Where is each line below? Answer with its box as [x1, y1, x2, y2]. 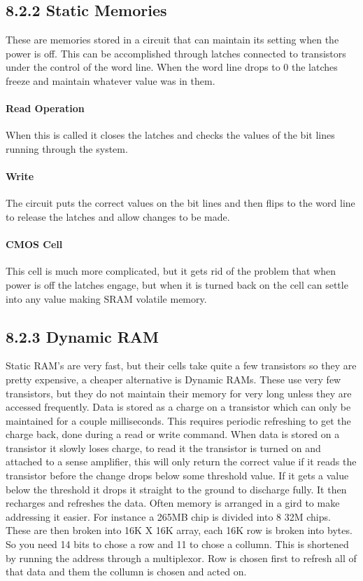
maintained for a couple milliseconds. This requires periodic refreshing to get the [6, 413, 351, 428]
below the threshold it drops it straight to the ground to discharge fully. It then [6, 481, 347, 496]
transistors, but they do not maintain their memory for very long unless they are [6, 385, 352, 400]
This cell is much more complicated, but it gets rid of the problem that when [6, 264, 336, 278]
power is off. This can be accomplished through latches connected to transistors [6, 46, 346, 60]
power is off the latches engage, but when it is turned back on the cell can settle [6, 277, 348, 292]
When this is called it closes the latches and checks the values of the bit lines [6, 128, 335, 142]
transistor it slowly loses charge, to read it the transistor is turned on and [6, 440, 321, 455]
